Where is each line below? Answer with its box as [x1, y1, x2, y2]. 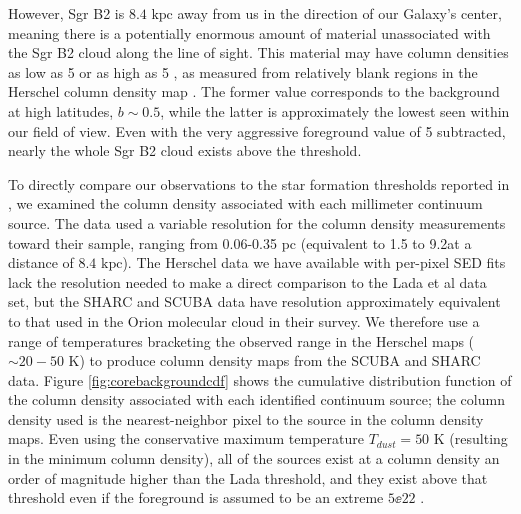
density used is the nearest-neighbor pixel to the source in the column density [8, 408, 484, 429]
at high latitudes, [8, 100, 114, 121]
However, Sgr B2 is [8, 3, 125, 23]
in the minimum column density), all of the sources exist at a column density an [8, 448, 500, 469]
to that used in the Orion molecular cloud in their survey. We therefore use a [8, 310, 480, 331]
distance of [8, 252, 74, 273]
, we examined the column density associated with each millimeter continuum [8, 193, 483, 214]
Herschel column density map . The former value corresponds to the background [8, 81, 500, 102]
